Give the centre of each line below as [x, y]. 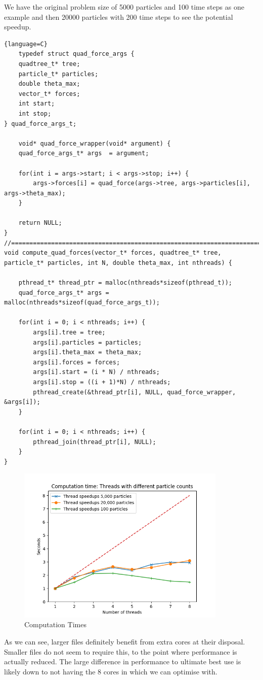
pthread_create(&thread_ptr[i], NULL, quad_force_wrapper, [135, 392]
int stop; [35, 113]
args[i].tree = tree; [69, 332]
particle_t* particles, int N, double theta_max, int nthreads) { [118, 263]
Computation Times [55, 624]
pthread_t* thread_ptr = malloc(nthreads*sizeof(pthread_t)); [125, 283]
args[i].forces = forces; [77, 362]
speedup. [18, 27]
